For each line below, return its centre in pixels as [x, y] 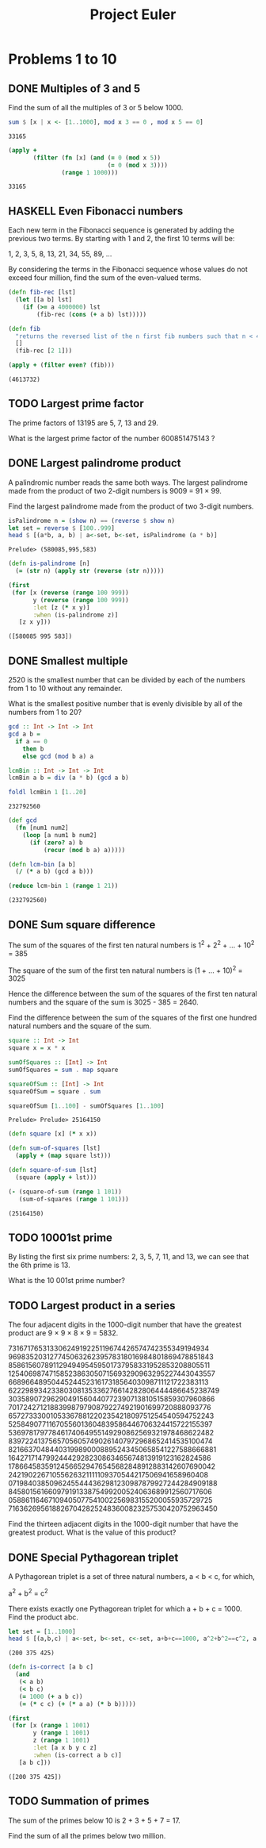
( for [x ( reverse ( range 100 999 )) [70, 593]
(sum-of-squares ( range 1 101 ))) [74, 1199]
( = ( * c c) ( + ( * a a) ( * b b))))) [77, 1704]
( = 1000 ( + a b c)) [51, 1696]
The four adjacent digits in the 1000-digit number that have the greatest [125, 1325]
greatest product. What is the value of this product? [92, 1532]
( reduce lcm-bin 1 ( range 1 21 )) [63, 886]
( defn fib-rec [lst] [42, 292]
